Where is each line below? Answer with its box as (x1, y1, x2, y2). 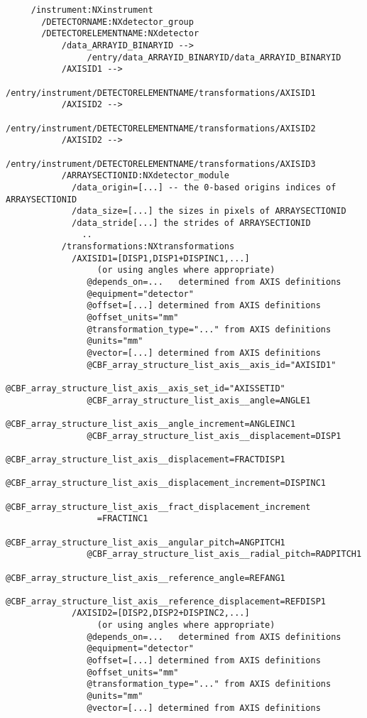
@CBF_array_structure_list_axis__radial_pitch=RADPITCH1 (87, 549, 362, 560)
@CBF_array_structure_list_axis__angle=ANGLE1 (87, 395, 311, 406)
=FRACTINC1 (97, 513, 148, 524)
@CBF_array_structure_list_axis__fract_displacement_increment (6, 501, 311, 512)
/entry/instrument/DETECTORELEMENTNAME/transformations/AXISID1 (6, 87, 316, 98)
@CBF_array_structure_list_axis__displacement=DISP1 (87, 430, 341, 441)
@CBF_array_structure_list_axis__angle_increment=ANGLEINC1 (6, 418, 296, 429)
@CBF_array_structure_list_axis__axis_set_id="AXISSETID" (6, 384, 285, 393)
